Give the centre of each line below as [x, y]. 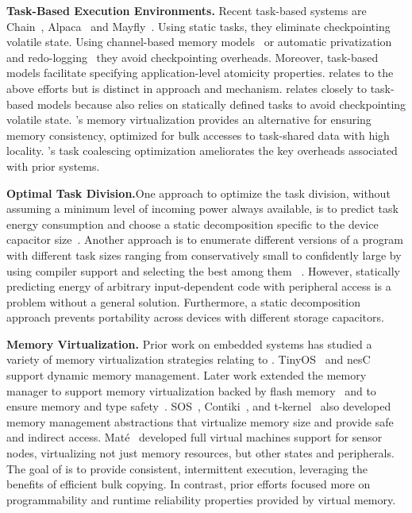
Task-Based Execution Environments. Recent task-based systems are [187, 10]
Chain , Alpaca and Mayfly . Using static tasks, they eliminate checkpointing [198, 26]
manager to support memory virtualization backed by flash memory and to [191, 390]
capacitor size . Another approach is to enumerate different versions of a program [205, 239]
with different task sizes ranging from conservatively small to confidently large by [204, 255]
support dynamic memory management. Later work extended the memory [187, 375]
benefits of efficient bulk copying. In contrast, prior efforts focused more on [189, 484]
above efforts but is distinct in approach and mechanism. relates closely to [187, 88]
